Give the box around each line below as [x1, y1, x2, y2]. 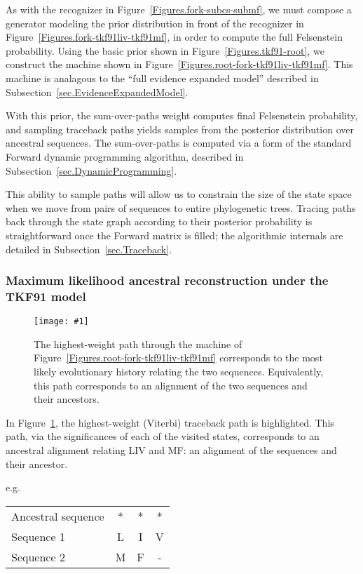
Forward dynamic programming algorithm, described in [6, 149, 244, 163]
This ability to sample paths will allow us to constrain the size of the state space [6, 187, 352, 201]
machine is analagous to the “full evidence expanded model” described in [6, 70, 319, 85]
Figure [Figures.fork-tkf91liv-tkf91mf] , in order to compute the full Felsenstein [6, 29, 343, 44]
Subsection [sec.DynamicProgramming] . [6, 163, 177, 178]
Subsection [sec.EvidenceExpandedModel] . [6, 84, 189, 99]
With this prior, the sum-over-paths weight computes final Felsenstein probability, [6, 108, 358, 123]
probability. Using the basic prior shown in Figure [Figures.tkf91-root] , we [6, 43, 324, 58]
